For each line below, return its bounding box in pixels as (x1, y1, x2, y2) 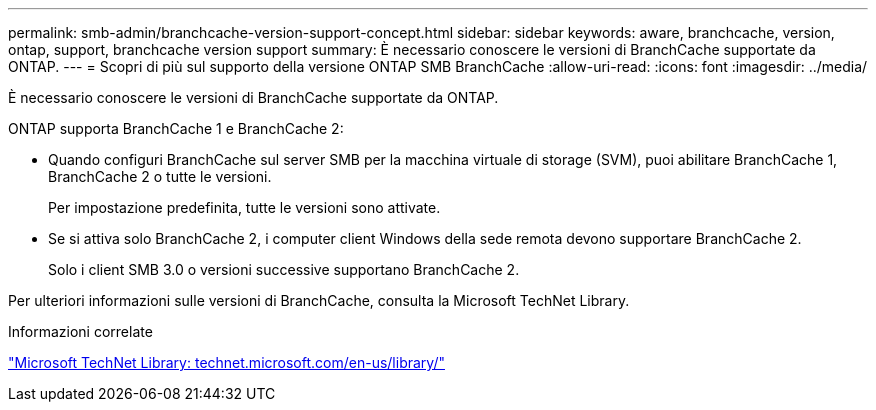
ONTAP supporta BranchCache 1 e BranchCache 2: (8, 120, 344, 137)
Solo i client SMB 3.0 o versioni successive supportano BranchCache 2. (48, 261, 520, 278)
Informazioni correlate (8, 323, 153, 340)
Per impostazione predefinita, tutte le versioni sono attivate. (48, 199, 441, 216)
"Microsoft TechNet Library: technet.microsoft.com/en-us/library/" (8, 354, 445, 371)
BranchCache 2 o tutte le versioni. (48, 168, 272, 185)
